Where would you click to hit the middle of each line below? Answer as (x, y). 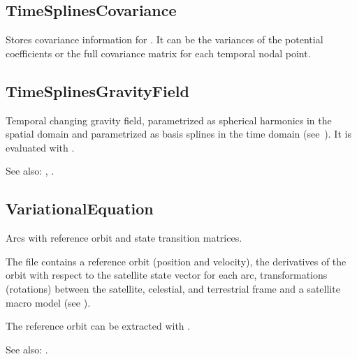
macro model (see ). (48, 302)
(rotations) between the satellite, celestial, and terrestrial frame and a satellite (173, 288)
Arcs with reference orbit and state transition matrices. (124, 238)
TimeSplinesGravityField (97, 90)
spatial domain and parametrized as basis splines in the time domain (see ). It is (178, 134)
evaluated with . (40, 147)
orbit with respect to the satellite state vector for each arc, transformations (167, 275)
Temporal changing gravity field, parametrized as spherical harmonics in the (169, 120)
